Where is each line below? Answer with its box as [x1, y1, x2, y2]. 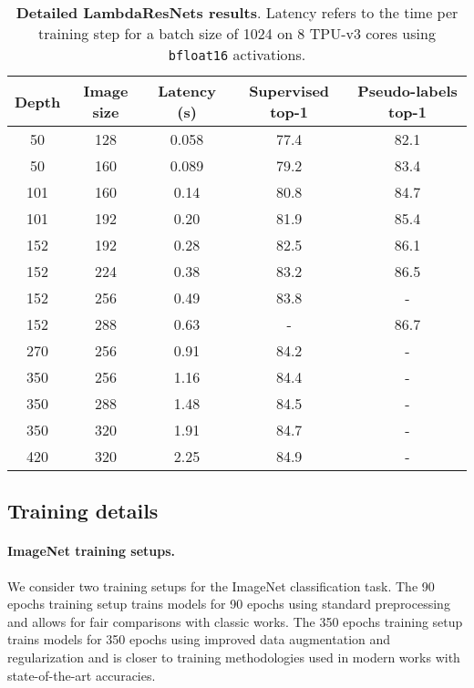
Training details [7, 497, 159, 525]
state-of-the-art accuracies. [7, 665, 156, 684]
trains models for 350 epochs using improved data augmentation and [7, 630, 391, 649]
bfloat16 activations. [168, 44, 306, 65]
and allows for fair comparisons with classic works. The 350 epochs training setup [7, 611, 463, 631]
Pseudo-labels [357, 80, 458, 101]
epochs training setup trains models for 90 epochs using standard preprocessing [7, 594, 450, 613]
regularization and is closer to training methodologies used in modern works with [7, 647, 460, 666]
